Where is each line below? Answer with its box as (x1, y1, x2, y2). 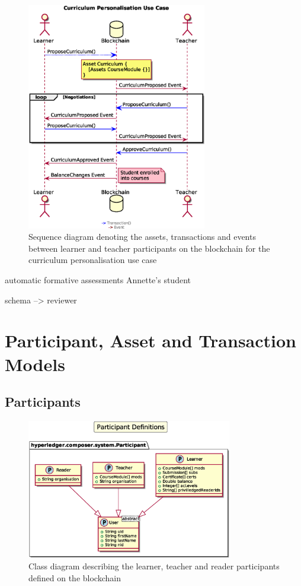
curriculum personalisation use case (28, 254, 157, 266)
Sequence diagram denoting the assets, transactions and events (28, 230, 256, 243)
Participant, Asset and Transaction (5, 328, 296, 353)
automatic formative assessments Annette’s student (5, 273, 191, 286)
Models (5, 351, 65, 376)
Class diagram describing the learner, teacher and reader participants (28, 560, 280, 572)
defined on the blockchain (28, 571, 121, 584)
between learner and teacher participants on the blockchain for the (28, 242, 270, 254)
